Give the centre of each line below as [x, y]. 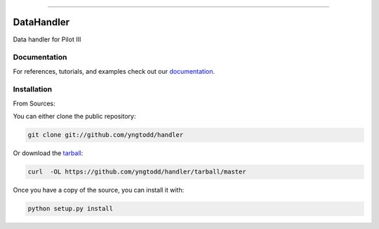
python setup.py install [71, 209]
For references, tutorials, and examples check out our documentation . [114, 71]
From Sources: [34, 103]
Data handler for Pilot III [47, 39]
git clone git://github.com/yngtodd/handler [106, 135]
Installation [33, 89]
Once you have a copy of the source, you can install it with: [99, 190]
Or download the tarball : [48, 153]
